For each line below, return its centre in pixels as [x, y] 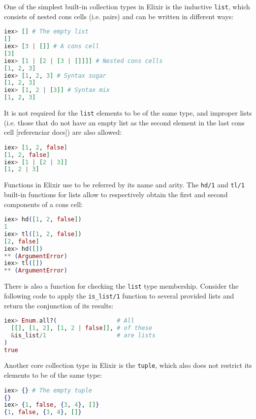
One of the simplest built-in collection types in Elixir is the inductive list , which [127, 6]
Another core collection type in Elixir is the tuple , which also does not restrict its [128, 365]
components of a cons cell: [43, 204]
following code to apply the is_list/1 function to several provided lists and [119, 295]
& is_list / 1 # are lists [83, 335]
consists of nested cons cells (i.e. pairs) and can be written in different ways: [119, 16]
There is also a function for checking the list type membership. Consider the [121, 286]
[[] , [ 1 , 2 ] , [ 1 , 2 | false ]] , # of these [81, 328]
